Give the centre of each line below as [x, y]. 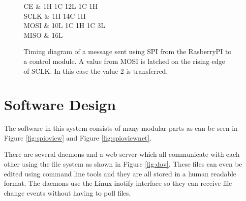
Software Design [60, 104]
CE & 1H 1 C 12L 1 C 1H [61, 6]
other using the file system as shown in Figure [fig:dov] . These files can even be [123, 164]
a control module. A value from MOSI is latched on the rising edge [124, 61]
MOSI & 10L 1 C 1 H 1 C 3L [64, 25]
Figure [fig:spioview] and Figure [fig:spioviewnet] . [78, 137]
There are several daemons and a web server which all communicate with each [122, 154]
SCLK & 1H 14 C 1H [55, 15]
